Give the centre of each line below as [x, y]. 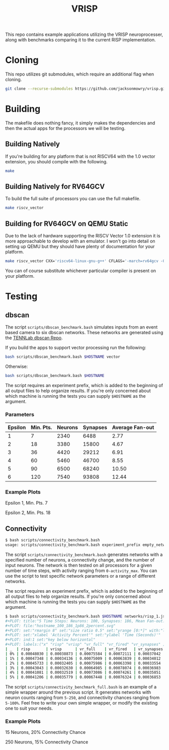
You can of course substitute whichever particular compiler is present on [81, 271]
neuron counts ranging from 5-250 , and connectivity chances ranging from [82, 698]
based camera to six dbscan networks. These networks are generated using [84, 332]
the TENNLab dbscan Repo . [34, 338]
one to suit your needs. [29, 708]
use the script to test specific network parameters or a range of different [80, 576]
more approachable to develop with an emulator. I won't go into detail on [80, 241]
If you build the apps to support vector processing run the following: [76, 348]
